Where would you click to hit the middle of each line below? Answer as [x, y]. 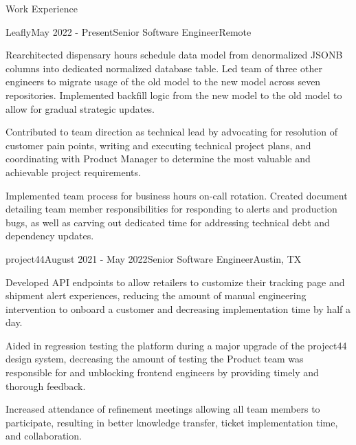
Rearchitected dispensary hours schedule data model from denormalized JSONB [174, 55]
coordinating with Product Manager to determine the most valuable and [158, 159]
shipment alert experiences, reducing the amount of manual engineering [156, 295]
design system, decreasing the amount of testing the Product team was [155, 359]
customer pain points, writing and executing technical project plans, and [158, 145]
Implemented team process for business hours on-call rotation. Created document [177, 195]
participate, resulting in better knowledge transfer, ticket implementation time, [172, 422]
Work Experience [42, 8]
